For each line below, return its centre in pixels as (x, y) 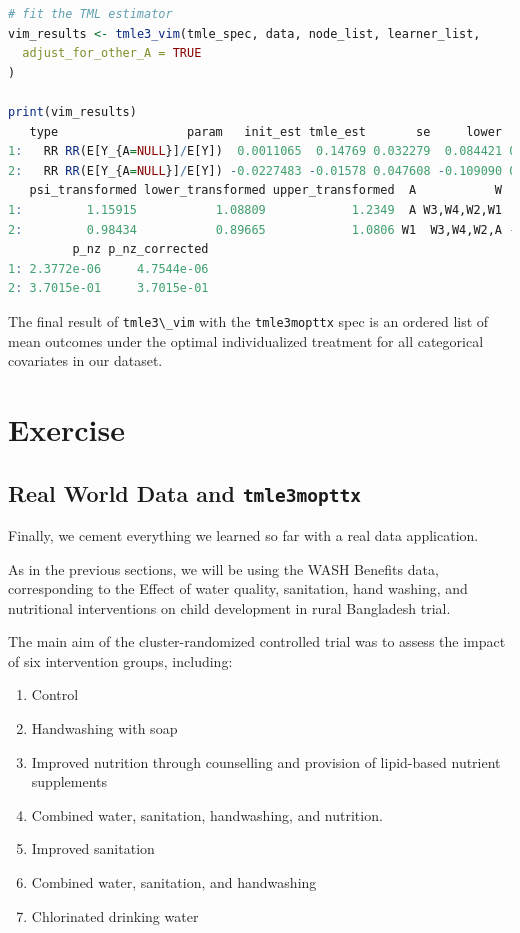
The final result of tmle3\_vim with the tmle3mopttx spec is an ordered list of (248, 320)
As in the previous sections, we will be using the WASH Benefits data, (223, 568)
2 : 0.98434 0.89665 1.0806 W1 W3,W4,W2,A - (262, 229)
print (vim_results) (72, 111)
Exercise (66, 428)
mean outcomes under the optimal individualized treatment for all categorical (246, 340)
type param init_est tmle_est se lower (265, 131)
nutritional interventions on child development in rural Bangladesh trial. (229, 607)
